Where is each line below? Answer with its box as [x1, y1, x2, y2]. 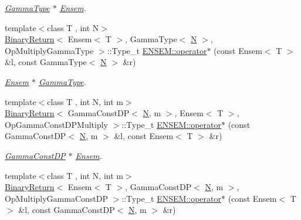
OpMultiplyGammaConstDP [5, 192, 108, 204]
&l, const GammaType [5, 56, 87, 68]
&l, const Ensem [114, 130, 174, 142]
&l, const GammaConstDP [18, 204, 115, 216]
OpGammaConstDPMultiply [5, 118, 108, 130]
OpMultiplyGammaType [5, 44, 94, 56]
